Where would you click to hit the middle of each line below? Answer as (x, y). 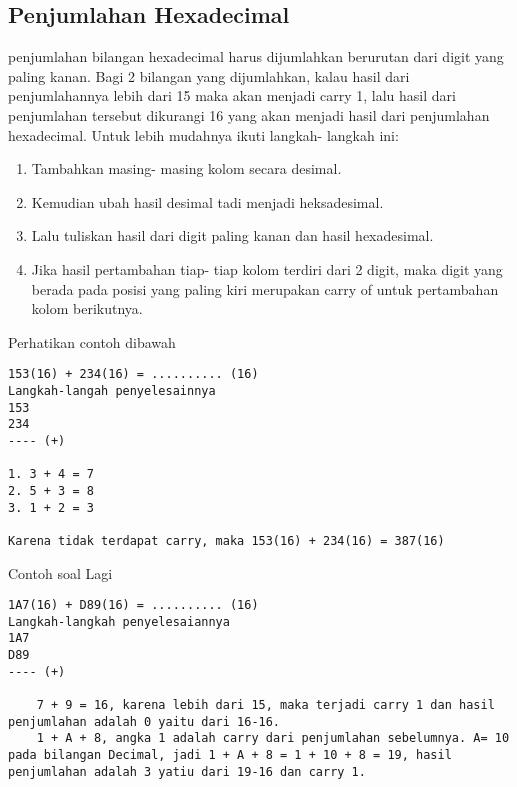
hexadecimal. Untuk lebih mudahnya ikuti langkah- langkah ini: (203, 134)
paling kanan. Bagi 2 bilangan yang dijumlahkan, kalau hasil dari (209, 75)
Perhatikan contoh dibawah (92, 341)
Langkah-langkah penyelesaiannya (119, 621)
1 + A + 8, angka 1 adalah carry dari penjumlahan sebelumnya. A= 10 (273, 738)
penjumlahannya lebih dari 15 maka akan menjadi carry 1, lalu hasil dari (232, 95)
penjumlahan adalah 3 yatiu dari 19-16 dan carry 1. (187, 771)
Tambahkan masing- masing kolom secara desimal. (186, 168)
